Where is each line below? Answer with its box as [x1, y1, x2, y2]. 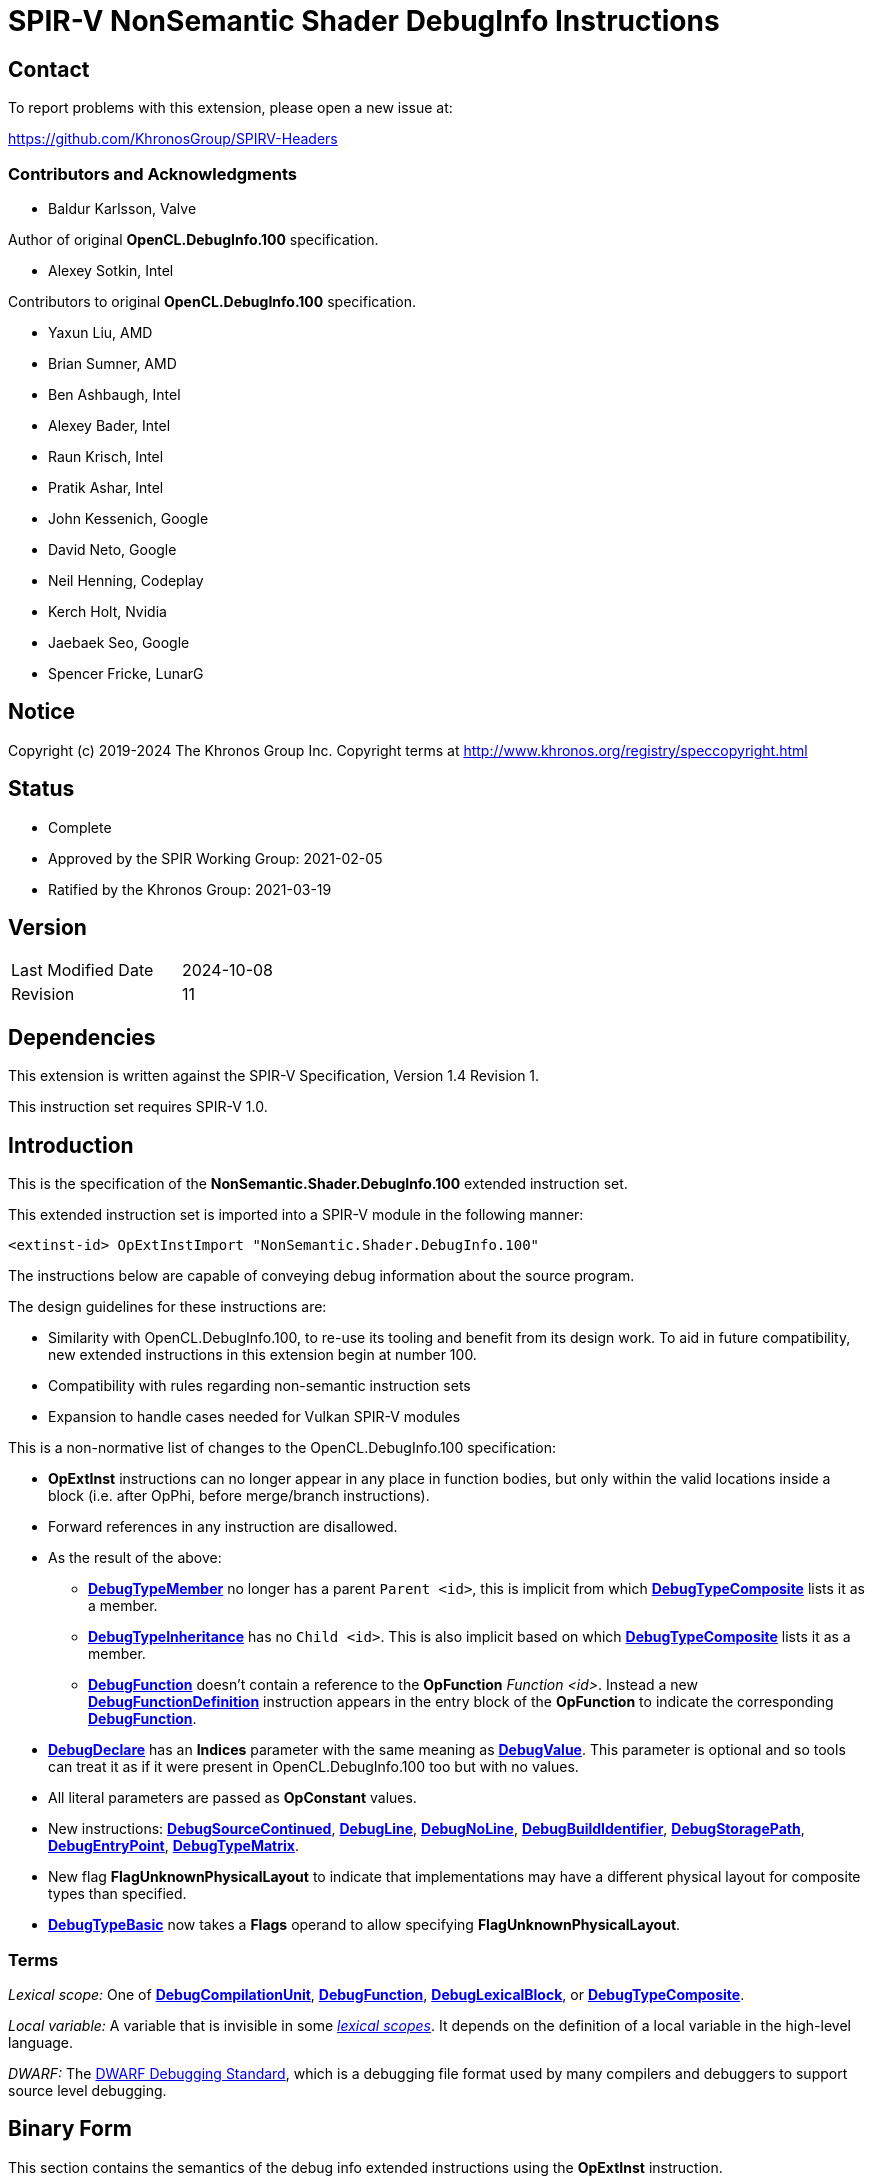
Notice [8, 699, 76, 725]
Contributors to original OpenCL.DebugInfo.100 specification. [8, 292, 416, 310]
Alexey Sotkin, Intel [48, 261, 174, 279]
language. [8, 2033, 74, 2051]
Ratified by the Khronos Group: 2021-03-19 [48, 880, 332, 898]
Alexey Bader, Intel [48, 416, 171, 434]
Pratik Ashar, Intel [48, 478, 164, 496]
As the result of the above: [48, 1549, 222, 1567]
